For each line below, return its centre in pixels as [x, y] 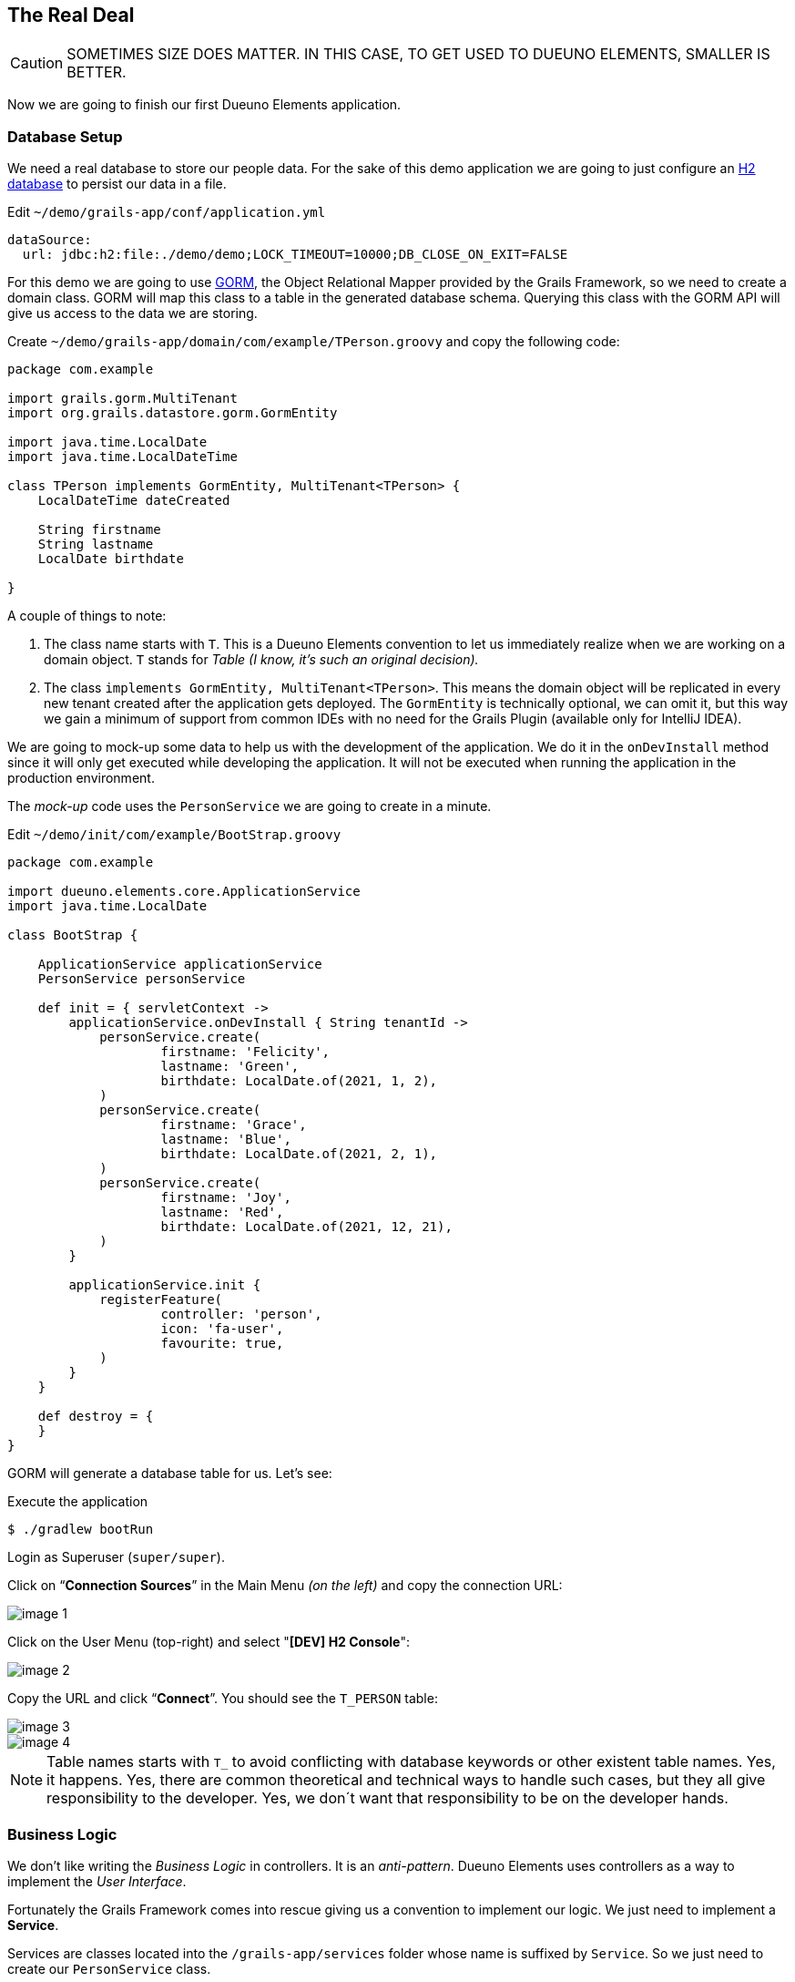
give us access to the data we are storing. [132, 313]
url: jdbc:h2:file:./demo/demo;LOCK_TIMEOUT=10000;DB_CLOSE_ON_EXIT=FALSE [295, 255]
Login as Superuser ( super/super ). [116, 1557]
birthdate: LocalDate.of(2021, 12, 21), [306, 1227]
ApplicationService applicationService [180, 965]
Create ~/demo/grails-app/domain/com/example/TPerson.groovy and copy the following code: [314, 342]
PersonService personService [142, 979]
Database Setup [65, 136]
